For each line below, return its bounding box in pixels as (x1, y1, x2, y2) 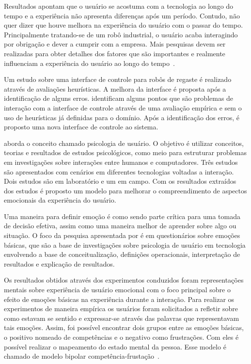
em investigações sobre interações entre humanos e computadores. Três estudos (4, 157, 238, 167)
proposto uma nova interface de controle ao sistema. (4, 122, 158, 132)
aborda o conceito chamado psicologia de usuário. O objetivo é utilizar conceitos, (4, 138, 244, 148)
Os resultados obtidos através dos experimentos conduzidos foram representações (4, 275, 244, 285)
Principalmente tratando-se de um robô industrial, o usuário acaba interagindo (4, 29, 238, 39)
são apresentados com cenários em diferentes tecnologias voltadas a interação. (4, 166, 234, 176)
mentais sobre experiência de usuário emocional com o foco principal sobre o (4, 285, 231, 295)
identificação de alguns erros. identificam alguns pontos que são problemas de (4, 93, 234, 103)
